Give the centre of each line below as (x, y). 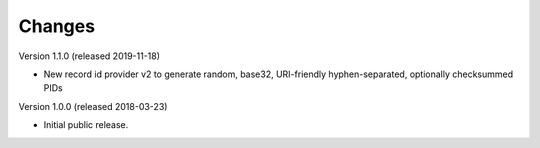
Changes (56, 26)
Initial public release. (86, 125)
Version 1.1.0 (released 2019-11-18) (89, 56)
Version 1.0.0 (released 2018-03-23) (93, 106)
